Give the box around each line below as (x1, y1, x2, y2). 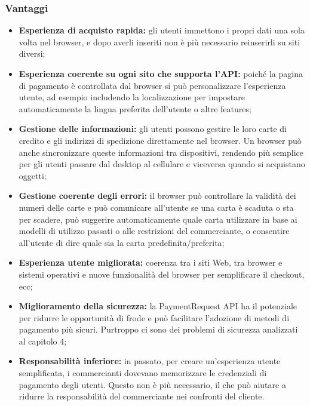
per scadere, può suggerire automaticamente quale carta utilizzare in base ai (19, 213, 297, 225)
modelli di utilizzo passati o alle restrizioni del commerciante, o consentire (19, 224, 290, 237)
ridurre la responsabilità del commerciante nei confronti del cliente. (19, 390, 265, 402)
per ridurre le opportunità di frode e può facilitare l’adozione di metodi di (19, 311, 290, 324)
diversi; (19, 47, 45, 60)
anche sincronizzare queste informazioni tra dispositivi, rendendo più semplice (19, 146, 304, 158)
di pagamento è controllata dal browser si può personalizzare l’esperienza (19, 79, 286, 91)
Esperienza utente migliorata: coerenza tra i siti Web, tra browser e (19, 256, 283, 269)
